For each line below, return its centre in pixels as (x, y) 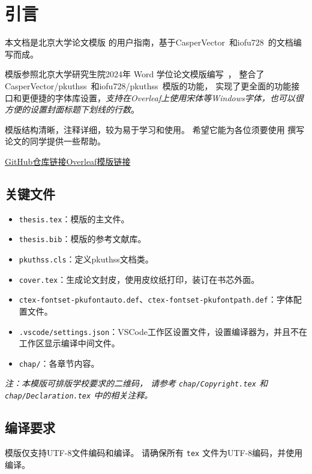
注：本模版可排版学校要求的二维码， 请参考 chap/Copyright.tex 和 (136, 383)
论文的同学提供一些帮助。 (55, 141)
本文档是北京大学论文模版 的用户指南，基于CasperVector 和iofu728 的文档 (149, 42)
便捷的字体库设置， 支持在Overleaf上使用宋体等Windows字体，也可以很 (166, 97)
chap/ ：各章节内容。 (59, 363)
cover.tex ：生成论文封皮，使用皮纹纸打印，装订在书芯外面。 (139, 279)
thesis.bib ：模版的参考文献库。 (82, 239)
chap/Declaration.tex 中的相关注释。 (79, 395)
